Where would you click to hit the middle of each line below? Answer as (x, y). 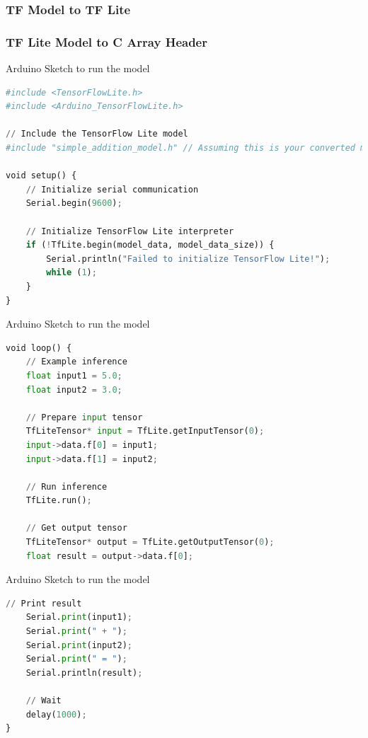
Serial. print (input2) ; (79, 645)
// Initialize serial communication (112, 189)
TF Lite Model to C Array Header (107, 41)
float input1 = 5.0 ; (74, 375)
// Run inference (67, 486)
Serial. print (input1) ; (79, 617)
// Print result (44, 603)
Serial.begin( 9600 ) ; (74, 203)
